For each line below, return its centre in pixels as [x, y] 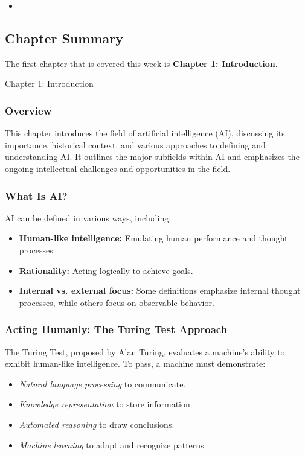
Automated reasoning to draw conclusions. [97, 424]
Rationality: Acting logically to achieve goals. [106, 270]
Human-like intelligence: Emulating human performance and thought [153, 238]
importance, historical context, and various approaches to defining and [135, 145]
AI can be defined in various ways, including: [88, 218]
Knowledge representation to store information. [106, 404]
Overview [28, 110]
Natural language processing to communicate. [102, 383]
